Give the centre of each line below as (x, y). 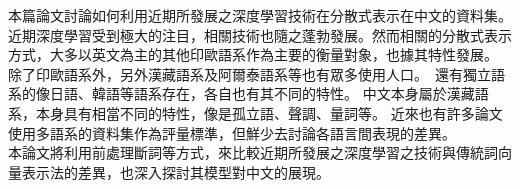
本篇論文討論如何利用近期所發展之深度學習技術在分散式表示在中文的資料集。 (260, 15)
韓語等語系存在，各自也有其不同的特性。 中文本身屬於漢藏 (283, 93)
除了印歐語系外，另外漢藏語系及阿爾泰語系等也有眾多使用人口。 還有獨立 (249, 73)
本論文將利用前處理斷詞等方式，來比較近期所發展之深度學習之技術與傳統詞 (253, 152)
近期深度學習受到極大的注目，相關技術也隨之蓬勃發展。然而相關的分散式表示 (260, 34)
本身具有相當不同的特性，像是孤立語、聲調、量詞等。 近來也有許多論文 (269, 112)
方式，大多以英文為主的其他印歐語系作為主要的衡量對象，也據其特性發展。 (253, 54)
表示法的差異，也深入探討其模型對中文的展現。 (175, 171)
